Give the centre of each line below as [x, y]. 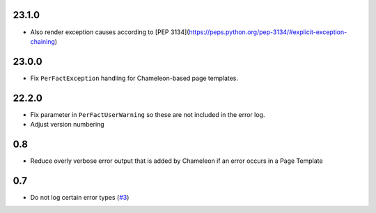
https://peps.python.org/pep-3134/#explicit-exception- [268, 32]
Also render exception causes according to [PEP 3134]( [110, 32]
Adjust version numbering [67, 125]
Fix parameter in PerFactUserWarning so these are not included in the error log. [148, 114]
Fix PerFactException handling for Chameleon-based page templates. [134, 78]
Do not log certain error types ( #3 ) [80, 197]
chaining [43, 41]
